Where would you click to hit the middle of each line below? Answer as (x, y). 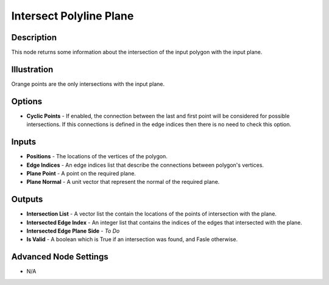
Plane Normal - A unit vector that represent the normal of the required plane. (123, 182)
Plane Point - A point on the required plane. (81, 173)
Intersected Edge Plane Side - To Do (73, 231)
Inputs (24, 142)
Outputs (27, 199)
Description (34, 37)
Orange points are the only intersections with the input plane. (88, 84)
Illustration (32, 69)
